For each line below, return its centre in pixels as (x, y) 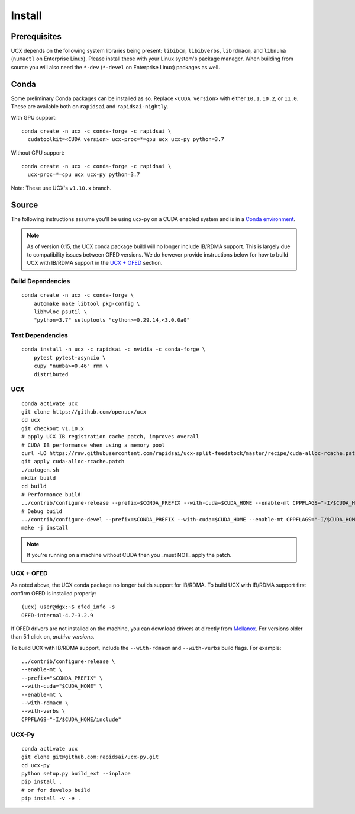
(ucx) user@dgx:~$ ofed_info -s (68, 607)
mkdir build (39, 478)
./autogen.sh (40, 470)
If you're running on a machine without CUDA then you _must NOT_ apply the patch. (129, 555)
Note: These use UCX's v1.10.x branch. (61, 188)
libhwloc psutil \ (60, 312)
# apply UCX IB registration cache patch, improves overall (110, 437)
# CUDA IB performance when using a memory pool (93, 445)
